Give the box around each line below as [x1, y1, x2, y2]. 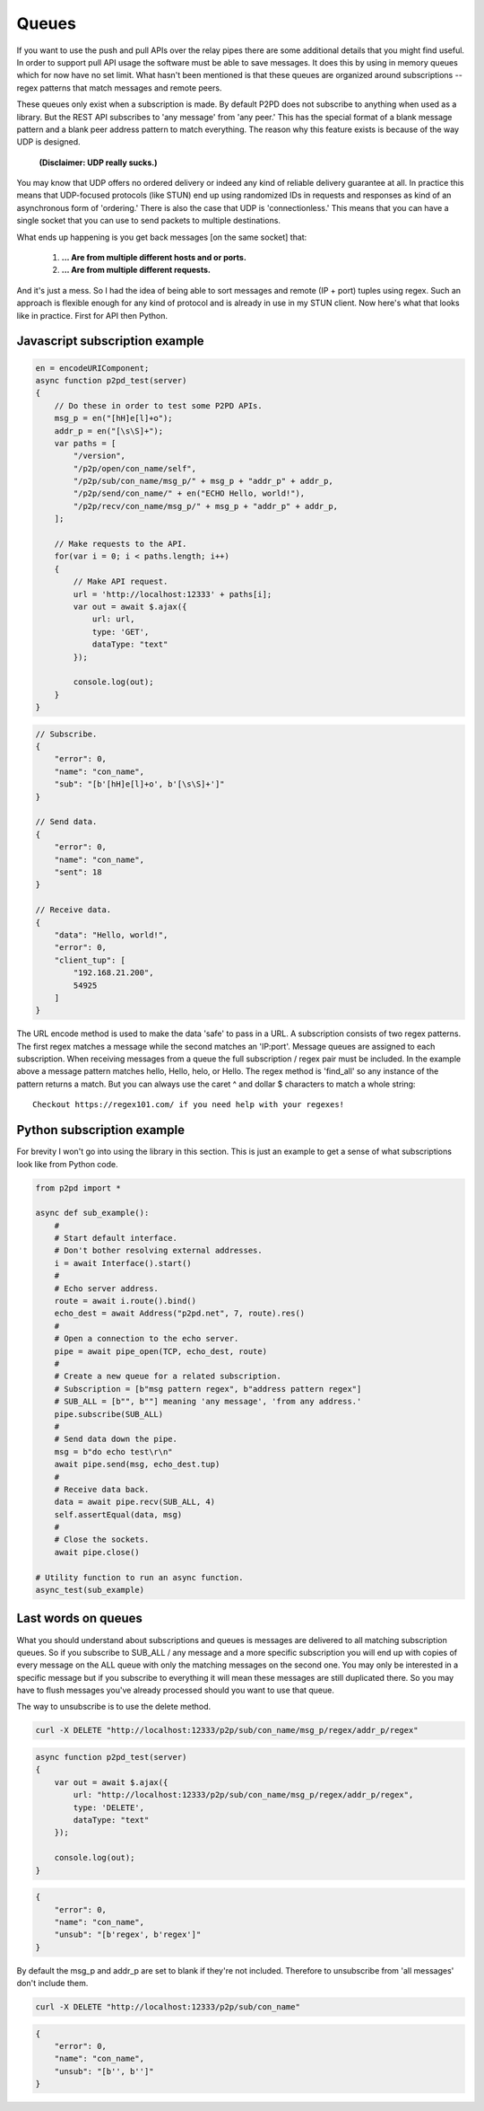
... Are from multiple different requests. [61, 265, 211, 276]
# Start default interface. [54, 1233, 178, 1244]
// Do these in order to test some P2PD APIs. [54, 400, 264, 410]
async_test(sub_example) [35, 1585, 145, 1596]
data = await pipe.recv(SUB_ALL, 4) [54, 1497, 215, 1508]
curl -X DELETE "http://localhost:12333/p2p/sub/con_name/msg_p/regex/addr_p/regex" [35, 1725, 419, 1736]
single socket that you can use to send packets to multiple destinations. [16, 215, 281, 226]
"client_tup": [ [54, 954, 125, 965]
